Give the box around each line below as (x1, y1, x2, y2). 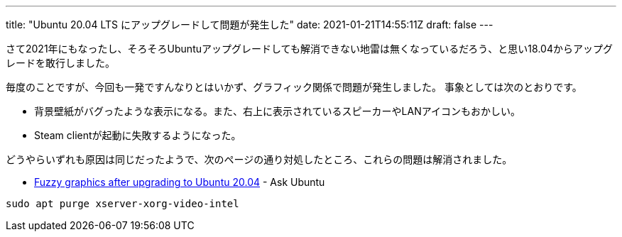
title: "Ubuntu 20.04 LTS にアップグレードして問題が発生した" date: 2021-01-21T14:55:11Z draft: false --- (6, 18, 493, 31)
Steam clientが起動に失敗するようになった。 (34, 129, 241, 141)
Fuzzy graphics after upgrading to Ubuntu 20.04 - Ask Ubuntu (34, 176, 325, 188)
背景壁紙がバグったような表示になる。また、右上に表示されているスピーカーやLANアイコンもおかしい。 (34, 105, 521, 117)
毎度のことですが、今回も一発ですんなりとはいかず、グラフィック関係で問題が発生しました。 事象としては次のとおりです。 (6, 81, 582, 93)
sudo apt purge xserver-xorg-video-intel (6, 198, 239, 209)
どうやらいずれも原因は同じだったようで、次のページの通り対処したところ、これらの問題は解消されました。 (6, 153, 513, 165)
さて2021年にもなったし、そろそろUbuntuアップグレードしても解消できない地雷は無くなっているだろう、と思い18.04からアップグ (6, 43, 613, 55)
